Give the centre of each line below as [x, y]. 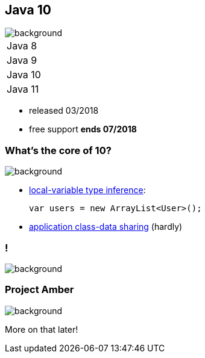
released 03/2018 [64, 111]
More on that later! [42, 329]
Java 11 [23, 89]
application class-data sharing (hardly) [106, 227]
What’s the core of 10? [58, 150]
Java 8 [22, 46]
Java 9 [22, 60]
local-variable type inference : [87, 190]
